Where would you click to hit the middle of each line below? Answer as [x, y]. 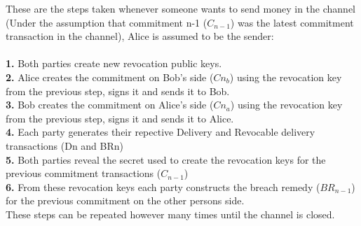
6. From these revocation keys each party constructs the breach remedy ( [163, 186]
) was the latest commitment [292, 22]
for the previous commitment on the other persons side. [125, 200]
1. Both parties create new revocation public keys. [114, 63]
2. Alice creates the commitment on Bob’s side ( [110, 77]
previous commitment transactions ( [83, 173]
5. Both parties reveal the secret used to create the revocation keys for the [166, 159]
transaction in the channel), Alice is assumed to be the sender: [140, 36]
